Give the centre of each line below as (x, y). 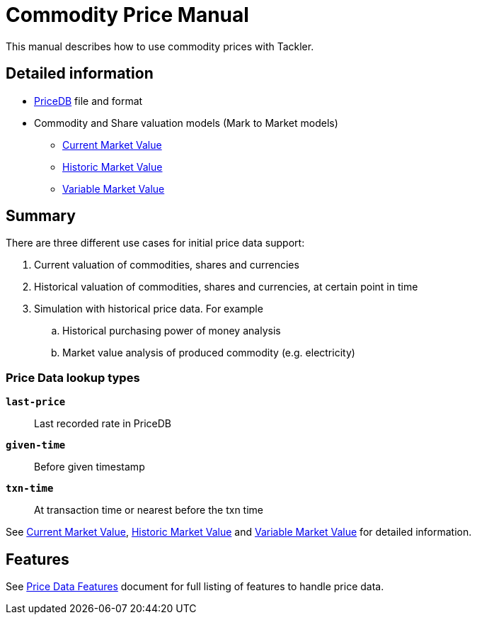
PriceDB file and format (88, 101)
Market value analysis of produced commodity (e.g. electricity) (209, 353)
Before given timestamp (90, 467)
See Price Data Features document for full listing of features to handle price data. (195, 587)
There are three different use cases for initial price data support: (155, 243)
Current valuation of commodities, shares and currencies (167, 265)
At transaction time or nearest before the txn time (149, 510)
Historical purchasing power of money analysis (172, 331)
